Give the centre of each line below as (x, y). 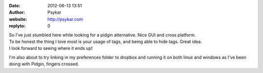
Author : (17, 13)
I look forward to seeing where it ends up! (51, 48)
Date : (15, 6)
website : (18, 19)
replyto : (17, 26)
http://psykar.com (65, 19)
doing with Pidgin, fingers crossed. (44, 64)
